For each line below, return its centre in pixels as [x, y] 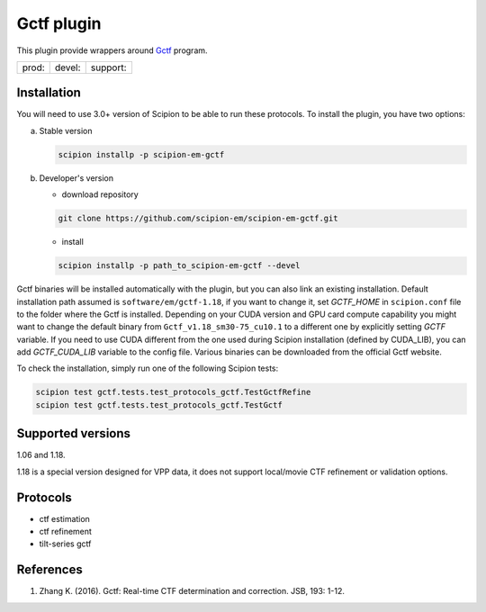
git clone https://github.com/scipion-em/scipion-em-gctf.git [198, 219]
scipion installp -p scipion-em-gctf [141, 154]
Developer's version [76, 178]
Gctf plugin [59, 23]
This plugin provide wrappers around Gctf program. [112, 50]
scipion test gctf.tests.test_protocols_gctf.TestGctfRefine [173, 392]
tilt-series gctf [65, 544]
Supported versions [73, 433]
